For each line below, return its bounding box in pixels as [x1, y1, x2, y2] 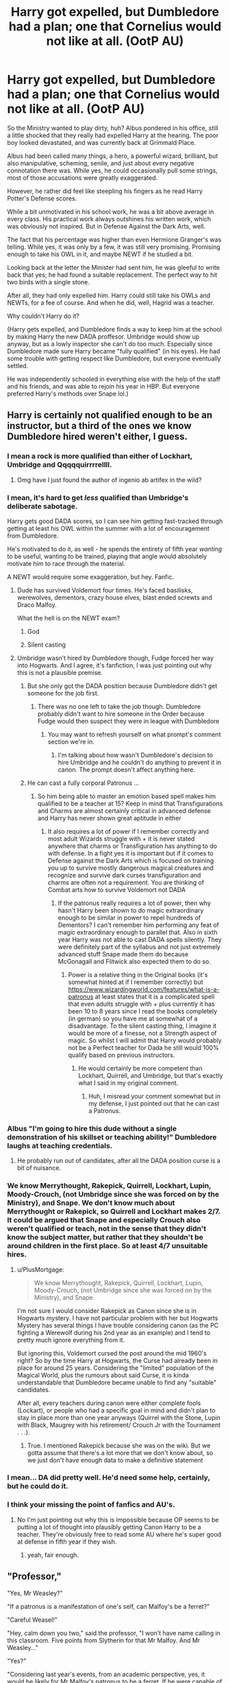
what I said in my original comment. [78, 1079, 179, 1087]
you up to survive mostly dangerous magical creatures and [47, 863, 214, 872]
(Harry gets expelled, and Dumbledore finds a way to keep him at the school [7, 325, 222, 333]
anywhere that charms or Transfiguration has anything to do [47, 842, 218, 850]
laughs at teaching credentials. [7, 1141, 113, 1150]
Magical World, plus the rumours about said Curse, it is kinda [16, 1371, 190, 1379]
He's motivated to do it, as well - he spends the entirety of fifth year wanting [7, 545, 222, 553]
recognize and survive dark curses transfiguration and [47, 871, 201, 879]
